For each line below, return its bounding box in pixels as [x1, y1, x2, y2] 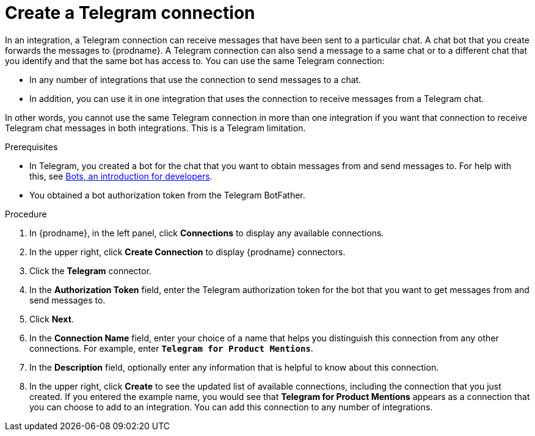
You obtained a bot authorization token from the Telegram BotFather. [29, 189, 305, 200]
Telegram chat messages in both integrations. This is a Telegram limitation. [5, 122, 306, 133]
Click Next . [29, 313, 74, 324]
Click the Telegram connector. [29, 265, 151, 276]
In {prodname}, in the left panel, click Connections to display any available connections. [29, 227, 384, 238]
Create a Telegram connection [5, 2, 255, 23]
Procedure [5, 208, 47, 219]
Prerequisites [5, 141, 58, 152]
